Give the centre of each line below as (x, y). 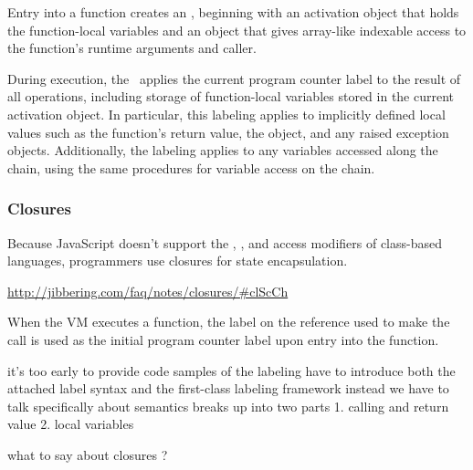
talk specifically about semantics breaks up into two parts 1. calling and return (228, 406)
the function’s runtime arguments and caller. (132, 48)
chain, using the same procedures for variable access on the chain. (191, 167)
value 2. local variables (71, 424)
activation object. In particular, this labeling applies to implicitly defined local (226, 114)
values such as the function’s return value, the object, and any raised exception (228, 132)
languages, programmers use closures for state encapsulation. (178, 261)
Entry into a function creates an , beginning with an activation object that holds (233, 12)
